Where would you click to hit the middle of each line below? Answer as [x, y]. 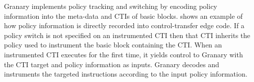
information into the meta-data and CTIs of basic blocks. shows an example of [124, 16]
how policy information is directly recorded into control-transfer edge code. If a [124, 25]
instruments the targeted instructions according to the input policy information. [126, 74]
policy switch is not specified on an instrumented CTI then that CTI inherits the [127, 35]
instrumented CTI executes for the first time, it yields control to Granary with [124, 54]
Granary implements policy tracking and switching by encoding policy [111, 6]
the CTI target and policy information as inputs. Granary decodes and [112, 64]
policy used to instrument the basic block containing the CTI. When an [113, 45]
